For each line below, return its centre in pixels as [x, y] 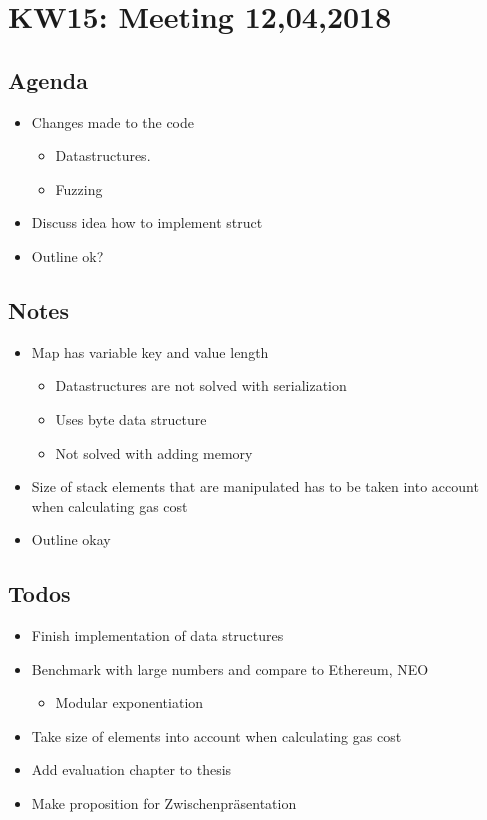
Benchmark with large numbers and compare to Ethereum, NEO [230, 668]
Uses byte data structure [131, 418]
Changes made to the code [113, 121]
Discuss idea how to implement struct [147, 222]
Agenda [48, 79]
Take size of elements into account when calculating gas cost [216, 735]
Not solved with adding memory [154, 452]
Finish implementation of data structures [157, 635]
